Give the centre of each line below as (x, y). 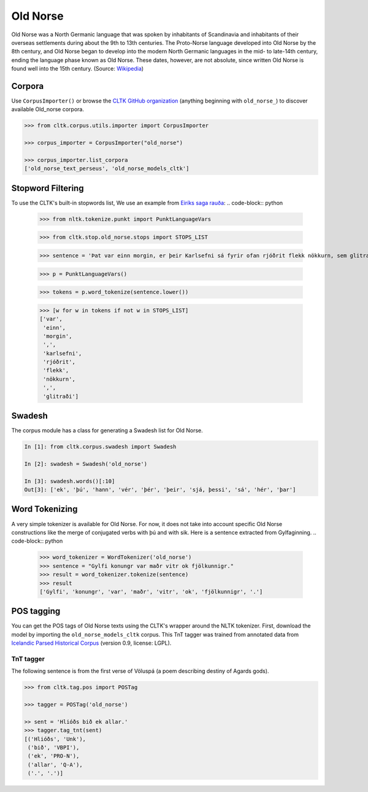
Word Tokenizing (44, 509)
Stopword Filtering (48, 188)
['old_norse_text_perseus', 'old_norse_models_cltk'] (107, 169)
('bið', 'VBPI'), (54, 748)
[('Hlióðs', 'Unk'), (55, 739)
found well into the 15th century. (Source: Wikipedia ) (78, 69)
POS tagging (36, 611)
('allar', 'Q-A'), (55, 765)
